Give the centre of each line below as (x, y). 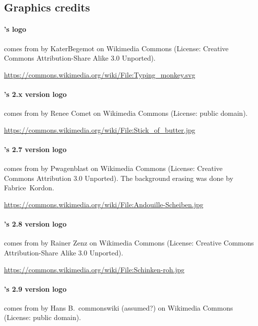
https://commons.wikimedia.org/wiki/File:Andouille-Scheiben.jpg (104, 204)
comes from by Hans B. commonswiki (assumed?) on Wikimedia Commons (119, 307)
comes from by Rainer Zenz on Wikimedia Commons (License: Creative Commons (129, 243)
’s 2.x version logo (35, 94)
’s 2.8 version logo (35, 224)
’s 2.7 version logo (35, 149)
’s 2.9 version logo (35, 288)
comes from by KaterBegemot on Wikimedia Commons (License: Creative (116, 48)
